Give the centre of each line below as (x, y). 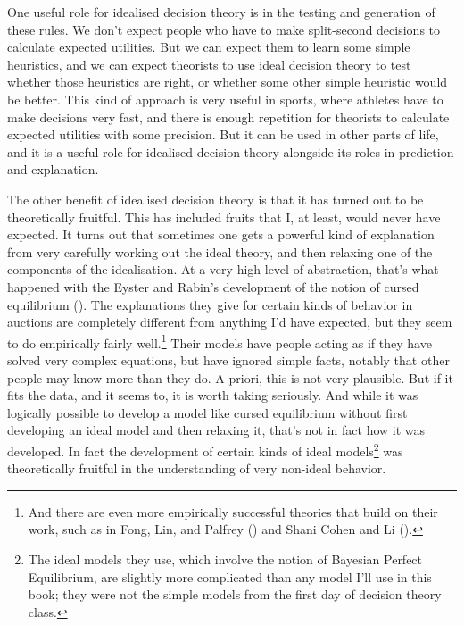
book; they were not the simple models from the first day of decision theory (235, 594)
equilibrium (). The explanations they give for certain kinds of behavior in (210, 304)
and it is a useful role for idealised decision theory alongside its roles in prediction (231, 151)
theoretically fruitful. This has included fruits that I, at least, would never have (224, 217)
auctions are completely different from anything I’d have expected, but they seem (230, 322)
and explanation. (53, 169)
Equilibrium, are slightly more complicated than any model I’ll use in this (230, 576)
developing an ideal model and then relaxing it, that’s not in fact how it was (216, 430)
